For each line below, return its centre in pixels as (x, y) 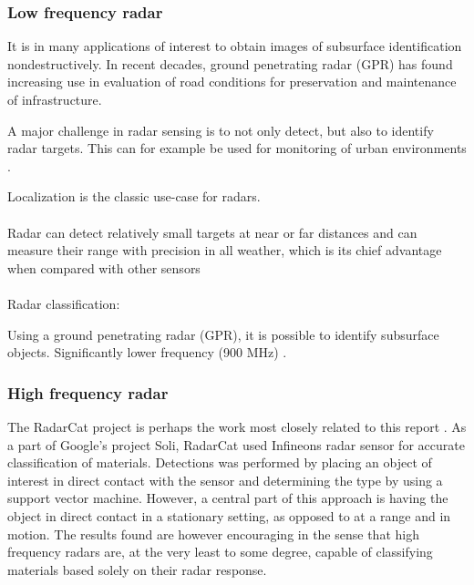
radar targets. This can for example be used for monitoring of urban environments (237, 148)
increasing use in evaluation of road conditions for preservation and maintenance (232, 82)
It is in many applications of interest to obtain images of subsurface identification (235, 46)
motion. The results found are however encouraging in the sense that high (213, 534)
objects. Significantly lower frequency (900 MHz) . (147, 352)
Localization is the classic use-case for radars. (134, 196)
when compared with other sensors (104, 267)
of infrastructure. (55, 99)
